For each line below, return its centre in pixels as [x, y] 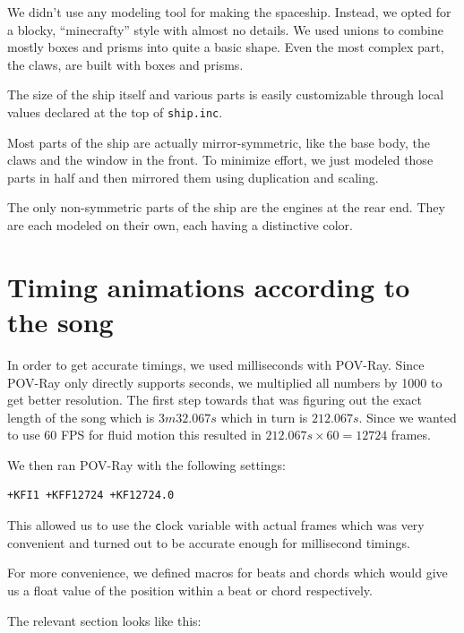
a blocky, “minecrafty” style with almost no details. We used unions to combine [225, 29]
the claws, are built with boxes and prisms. [125, 64]
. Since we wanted [408, 417]
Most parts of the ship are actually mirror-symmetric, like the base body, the [219, 142]
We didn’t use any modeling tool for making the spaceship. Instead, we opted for [229, 12]
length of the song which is [81, 417]
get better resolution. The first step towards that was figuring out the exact [215, 400]
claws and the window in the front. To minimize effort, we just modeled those [220, 160]
